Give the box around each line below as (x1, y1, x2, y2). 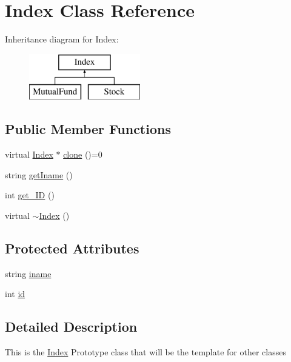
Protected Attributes (5, 238, 139, 257)
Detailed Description (5, 317, 138, 336)
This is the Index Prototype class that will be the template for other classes (5, 346, 286, 358)
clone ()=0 (63, 148, 102, 161)
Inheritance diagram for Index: (5, 33, 119, 45)
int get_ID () (5, 189, 55, 201)
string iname (5, 267, 52, 280)
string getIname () (5, 168, 73, 181)
